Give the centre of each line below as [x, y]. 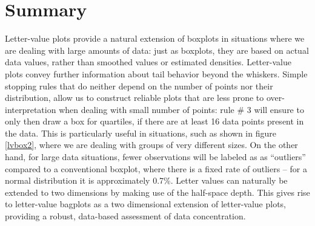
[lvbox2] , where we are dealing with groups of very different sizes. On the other [151, 145]
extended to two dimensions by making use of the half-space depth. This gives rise [157, 192]
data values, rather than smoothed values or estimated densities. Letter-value [148, 62]
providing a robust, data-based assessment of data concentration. [125, 216]
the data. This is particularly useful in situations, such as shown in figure [141, 133]
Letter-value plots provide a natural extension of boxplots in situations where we [155, 38]
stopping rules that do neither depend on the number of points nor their [139, 86]
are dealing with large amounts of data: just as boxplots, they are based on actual [157, 50]
